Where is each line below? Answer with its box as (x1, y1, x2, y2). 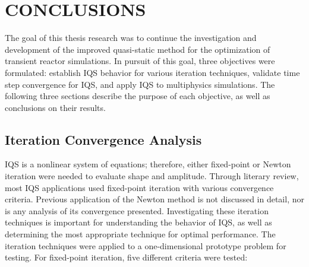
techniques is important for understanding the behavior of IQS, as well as (5, 216, 272, 228)
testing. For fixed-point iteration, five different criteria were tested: (5, 251, 248, 263)
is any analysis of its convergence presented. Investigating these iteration (5, 204, 269, 217)
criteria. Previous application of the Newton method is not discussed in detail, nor (5, 193, 304, 205)
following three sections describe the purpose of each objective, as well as (5, 90, 270, 102)
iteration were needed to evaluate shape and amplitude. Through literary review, (5, 170, 299, 182)
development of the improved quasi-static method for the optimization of (5, 43, 270, 55)
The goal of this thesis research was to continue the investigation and (5, 31, 257, 44)
